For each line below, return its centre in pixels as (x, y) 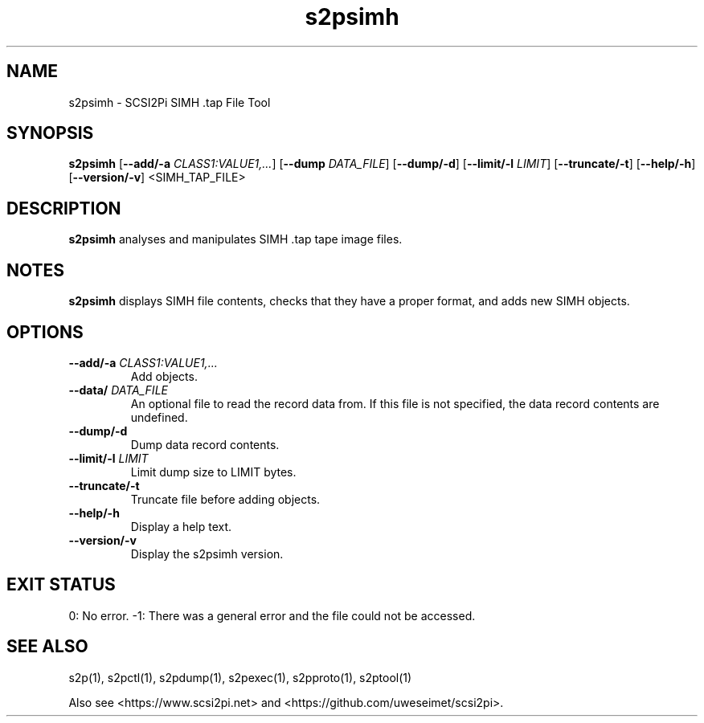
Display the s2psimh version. (207, 553)
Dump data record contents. (205, 444)
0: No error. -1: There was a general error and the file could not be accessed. (272, 615)
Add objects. (164, 376)
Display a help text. (181, 526)
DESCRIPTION (64, 208)
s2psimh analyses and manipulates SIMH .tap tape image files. (235, 239)
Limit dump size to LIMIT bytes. (213, 472)
